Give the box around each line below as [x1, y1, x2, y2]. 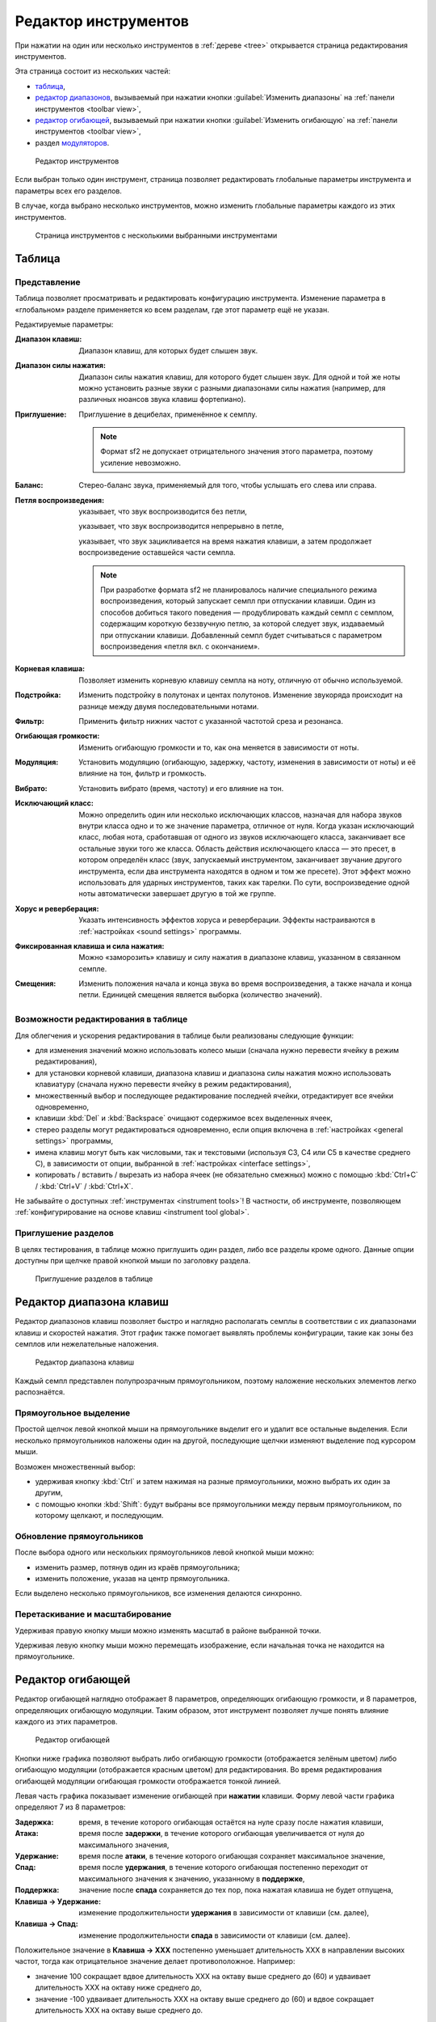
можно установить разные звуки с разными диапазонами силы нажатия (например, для [78, 383, 386, 392]
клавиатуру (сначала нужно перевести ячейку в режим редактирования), [35, 1080, 292, 1089]
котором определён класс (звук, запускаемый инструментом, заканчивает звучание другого [78, 855, 403, 865]
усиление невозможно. [100, 458, 182, 467]
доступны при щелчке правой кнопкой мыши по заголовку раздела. [15, 1256, 251, 1266]
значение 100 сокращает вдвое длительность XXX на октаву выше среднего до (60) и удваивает [35, 1971, 371, 1981]
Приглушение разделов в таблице [35, 1274, 153, 1284]
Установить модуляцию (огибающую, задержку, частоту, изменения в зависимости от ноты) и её [78, 757, 416, 768]
